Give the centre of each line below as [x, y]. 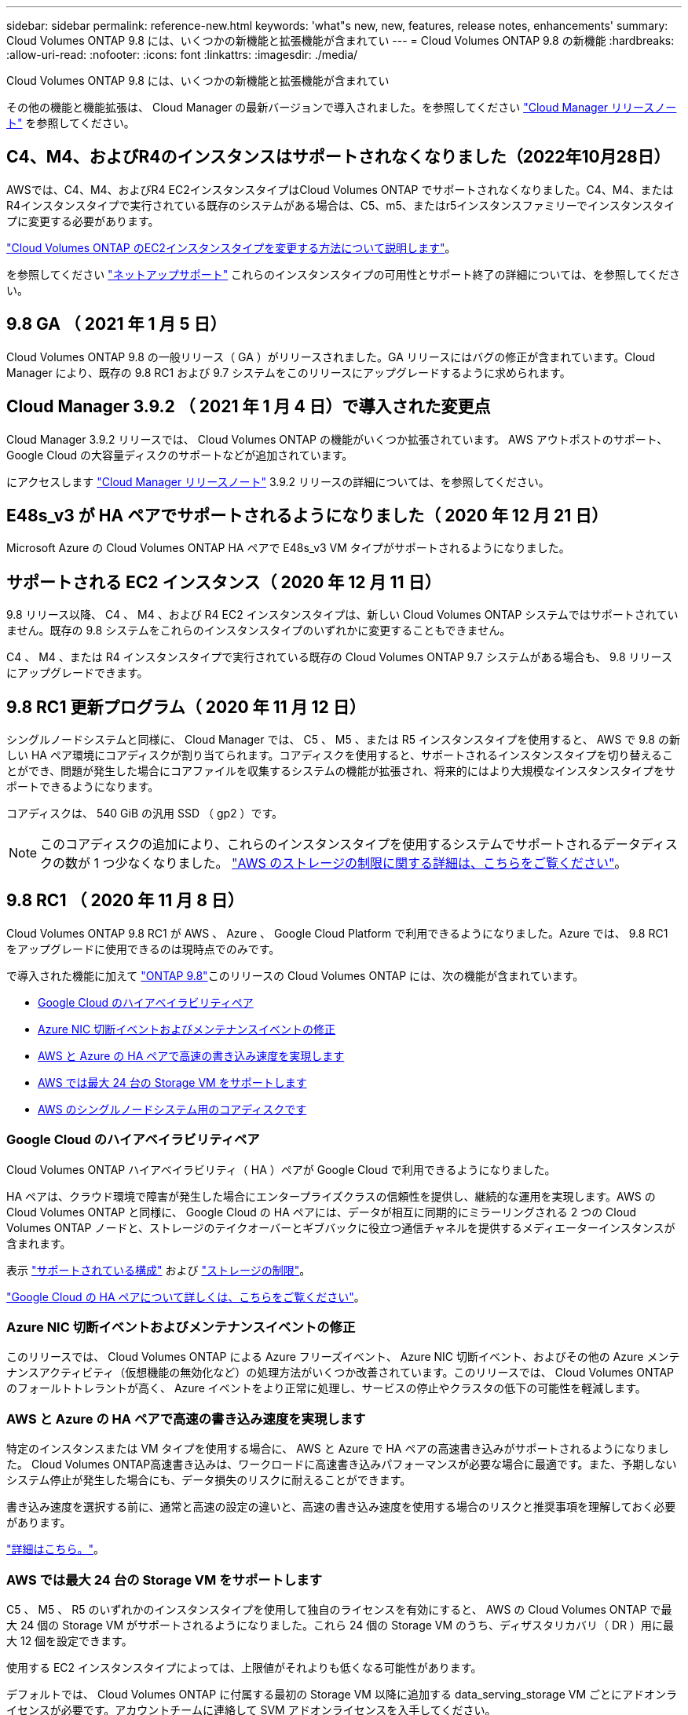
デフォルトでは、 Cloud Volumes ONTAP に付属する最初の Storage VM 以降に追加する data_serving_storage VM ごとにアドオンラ [342, 1694]
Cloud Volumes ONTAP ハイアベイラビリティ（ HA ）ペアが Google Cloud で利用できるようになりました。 [281, 1169]
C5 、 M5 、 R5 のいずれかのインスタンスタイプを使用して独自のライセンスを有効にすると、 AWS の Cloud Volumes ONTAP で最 [339, 1609]
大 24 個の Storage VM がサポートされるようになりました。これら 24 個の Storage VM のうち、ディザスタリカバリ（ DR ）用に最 [340, 1625]
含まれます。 [39, 1243]
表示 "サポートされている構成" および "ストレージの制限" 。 [159, 1270]
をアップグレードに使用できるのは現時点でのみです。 [143, 949]
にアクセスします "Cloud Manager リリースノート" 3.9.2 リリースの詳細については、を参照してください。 [278, 481]
